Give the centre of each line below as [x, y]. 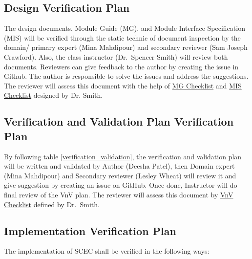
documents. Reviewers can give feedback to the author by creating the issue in [121, 66]
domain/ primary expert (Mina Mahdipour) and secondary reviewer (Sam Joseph [126, 47]
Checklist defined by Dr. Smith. [52, 204]
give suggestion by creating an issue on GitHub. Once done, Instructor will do [121, 185]
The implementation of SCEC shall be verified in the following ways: [107, 251]
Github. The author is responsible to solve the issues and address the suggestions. [126, 76]
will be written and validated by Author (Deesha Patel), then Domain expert [119, 166]
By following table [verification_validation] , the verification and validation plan [123, 156]
